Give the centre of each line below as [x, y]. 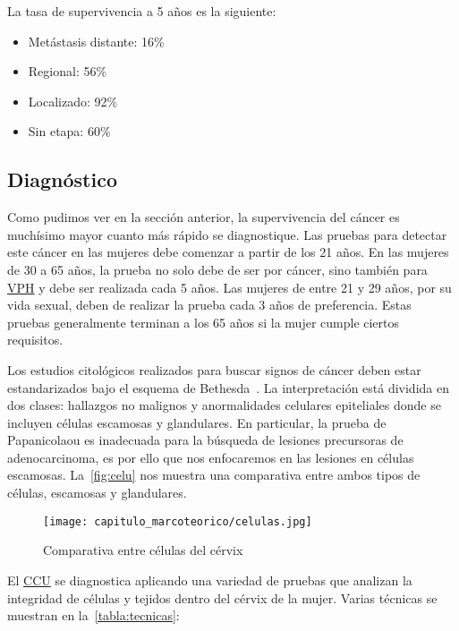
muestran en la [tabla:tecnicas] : [93, 615]
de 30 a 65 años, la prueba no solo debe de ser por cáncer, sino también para [217, 269]
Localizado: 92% [73, 101]
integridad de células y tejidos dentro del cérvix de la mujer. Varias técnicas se [222, 597]
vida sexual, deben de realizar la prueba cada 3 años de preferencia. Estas [209, 305]
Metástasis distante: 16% [96, 41]
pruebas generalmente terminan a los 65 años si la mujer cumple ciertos [204, 322]
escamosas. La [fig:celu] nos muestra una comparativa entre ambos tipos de [214, 475]
